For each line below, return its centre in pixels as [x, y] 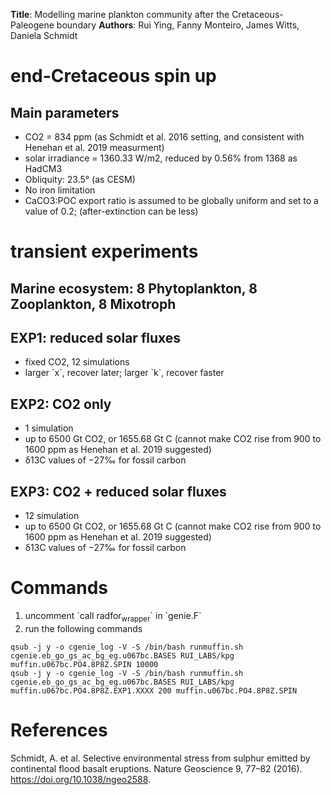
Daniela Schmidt [44, 35]
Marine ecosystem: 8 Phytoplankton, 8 [134, 288]
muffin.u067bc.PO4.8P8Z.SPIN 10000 [84, 664]
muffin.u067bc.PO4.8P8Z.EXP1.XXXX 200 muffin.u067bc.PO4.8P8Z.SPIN [154, 690]
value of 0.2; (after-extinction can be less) [111, 211]
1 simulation [49, 428]
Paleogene [32, 25]
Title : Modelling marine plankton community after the [120, 14]
